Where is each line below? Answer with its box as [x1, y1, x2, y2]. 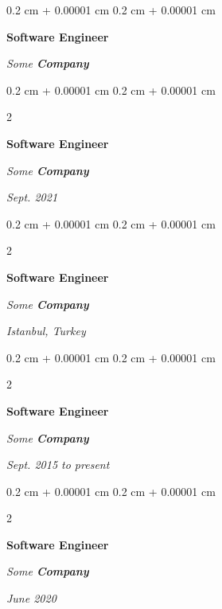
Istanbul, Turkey [6, 322, 86, 339]
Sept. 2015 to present [6, 456, 110, 473]
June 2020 [6, 590, 56, 607]
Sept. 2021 [6, 189, 58, 205]
